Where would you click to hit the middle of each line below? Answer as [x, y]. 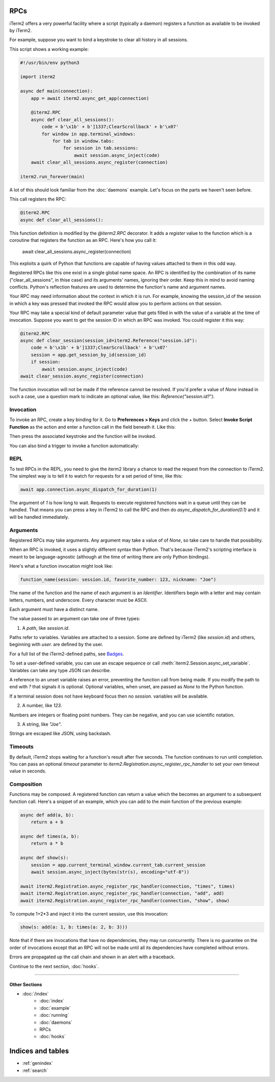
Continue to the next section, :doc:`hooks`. [54, 966]
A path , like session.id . [46, 628]
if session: [46, 362]
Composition [26, 784]
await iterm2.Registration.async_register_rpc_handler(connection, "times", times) [128, 886]
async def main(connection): [57, 91]
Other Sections [26, 984]
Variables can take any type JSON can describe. [60, 670]
